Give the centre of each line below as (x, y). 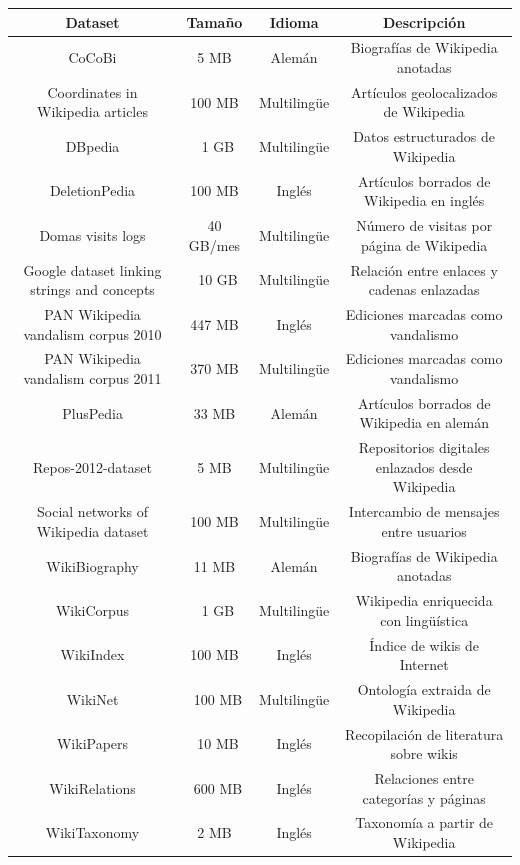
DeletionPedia (92, 190)
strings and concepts (92, 289)
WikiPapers (92, 743)
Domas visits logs (92, 234)
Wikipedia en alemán (424, 422)
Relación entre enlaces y (424, 269)
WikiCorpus (92, 609)
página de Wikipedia (424, 244)
